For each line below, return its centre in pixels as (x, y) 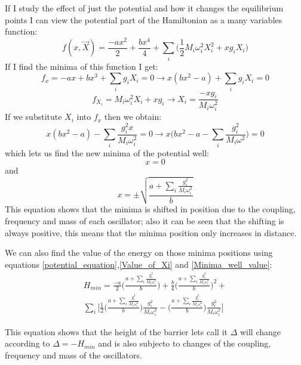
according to (27, 343)
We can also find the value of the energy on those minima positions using (139, 253)
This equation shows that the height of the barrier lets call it (116, 331)
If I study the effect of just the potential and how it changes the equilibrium (144, 8)
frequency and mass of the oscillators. (73, 355)
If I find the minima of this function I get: (82, 66)
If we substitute (33, 117)
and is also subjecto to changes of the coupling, (185, 343)
